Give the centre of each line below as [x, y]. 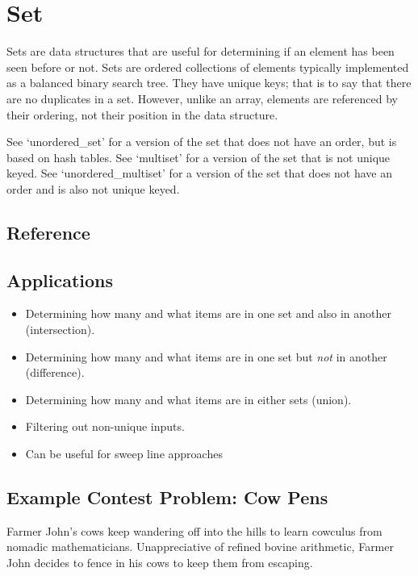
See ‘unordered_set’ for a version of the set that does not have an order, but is [202, 142]
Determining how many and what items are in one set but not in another [206, 356]
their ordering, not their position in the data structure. [142, 114]
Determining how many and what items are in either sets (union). [188, 399]
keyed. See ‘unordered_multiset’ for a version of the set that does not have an [200, 173]
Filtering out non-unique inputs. [105, 426]
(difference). [55, 372]
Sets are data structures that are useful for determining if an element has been [201, 51]
